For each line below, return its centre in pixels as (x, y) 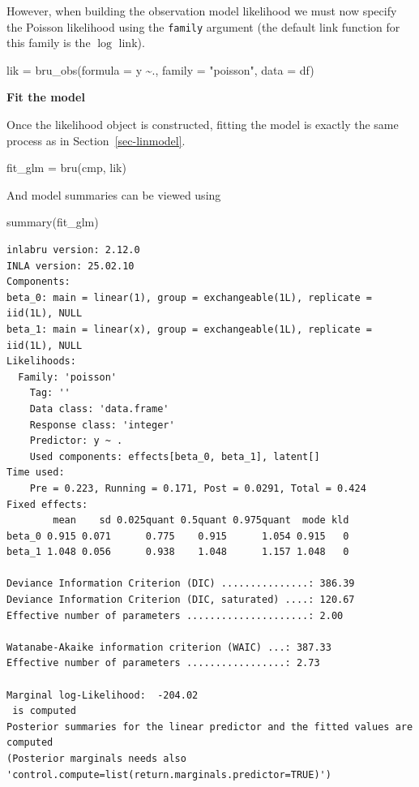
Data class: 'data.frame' (99, 409)
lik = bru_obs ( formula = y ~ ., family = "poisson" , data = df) (160, 69)
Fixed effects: (47, 504)
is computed (44, 711)
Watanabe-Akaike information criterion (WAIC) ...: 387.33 (169, 647)
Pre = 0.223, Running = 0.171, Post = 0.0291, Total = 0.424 (198, 488)
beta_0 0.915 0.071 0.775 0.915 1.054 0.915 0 (178, 536)
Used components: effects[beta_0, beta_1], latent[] (175, 456)
